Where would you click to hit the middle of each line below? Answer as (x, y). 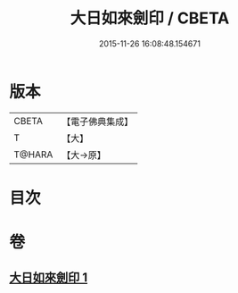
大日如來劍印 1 (49, 278)
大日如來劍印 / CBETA (150, 18)
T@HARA (33, 155)
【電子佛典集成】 (98, 121)
